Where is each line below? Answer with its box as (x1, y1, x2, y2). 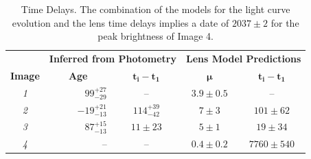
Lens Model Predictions (185, 51, 301, 66)
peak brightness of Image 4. (97, 29, 214, 43)
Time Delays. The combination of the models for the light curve (21, 2, 290, 16)
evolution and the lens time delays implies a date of (12, 15, 229, 29)
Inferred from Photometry (49, 51, 176, 66)
